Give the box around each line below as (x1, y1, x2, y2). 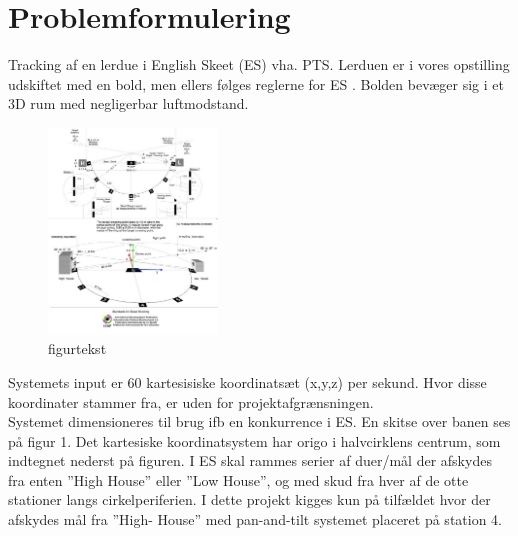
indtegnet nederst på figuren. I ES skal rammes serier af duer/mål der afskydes (8, 450, 492, 471)
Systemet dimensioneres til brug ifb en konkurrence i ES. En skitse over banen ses (8, 411, 511, 432)
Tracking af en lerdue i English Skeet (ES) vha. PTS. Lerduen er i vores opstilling (8, 54, 510, 75)
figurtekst (48, 338, 107, 359)
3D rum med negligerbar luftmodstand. (8, 93, 249, 114)
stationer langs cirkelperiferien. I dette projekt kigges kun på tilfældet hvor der (8, 489, 491, 510)
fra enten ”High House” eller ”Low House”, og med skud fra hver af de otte (8, 469, 469, 490)
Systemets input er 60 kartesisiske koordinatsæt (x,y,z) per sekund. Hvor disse (8, 371, 487, 392)
